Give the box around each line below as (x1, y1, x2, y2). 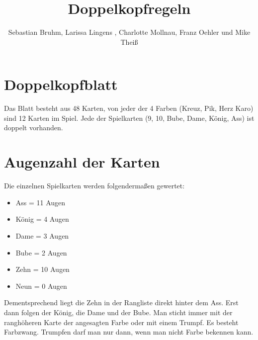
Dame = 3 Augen (15, 230, 69, 241)
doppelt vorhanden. (4, 122, 63, 133)
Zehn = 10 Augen (15, 264, 70, 274)
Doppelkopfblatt (4, 74, 118, 94)
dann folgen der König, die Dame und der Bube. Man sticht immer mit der (4, 307, 233, 317)
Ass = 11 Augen (15, 197, 66, 207)
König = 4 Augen (15, 214, 69, 224)
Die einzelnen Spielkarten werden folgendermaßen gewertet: (4, 180, 185, 191)
